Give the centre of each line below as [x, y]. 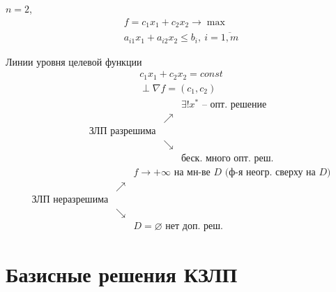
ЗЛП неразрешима [70, 200]
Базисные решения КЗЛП [122, 274]
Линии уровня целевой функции [74, 61]
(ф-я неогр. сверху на [270, 173]
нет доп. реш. [194, 227]
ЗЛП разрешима [122, 132]
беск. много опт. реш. [227, 159]
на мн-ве [192, 173]
